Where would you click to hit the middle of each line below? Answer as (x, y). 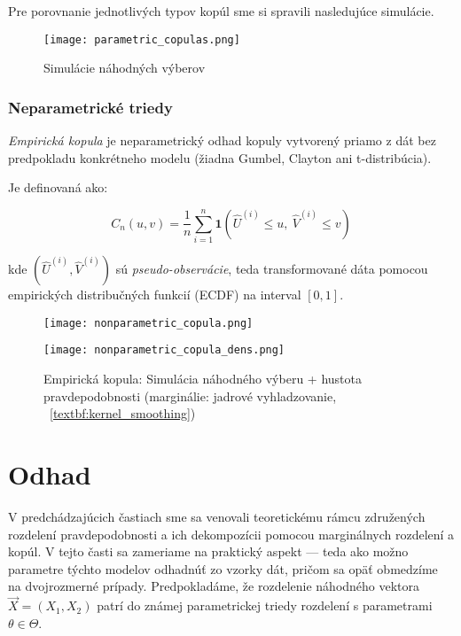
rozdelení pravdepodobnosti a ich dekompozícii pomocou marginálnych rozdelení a (231, 534)
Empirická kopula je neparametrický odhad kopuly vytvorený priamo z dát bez (222, 140)
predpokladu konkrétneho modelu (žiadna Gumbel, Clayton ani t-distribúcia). (220, 157)
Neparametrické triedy (90, 107)
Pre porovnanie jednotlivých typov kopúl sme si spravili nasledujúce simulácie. (221, 11)
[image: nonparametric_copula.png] (148, 323)
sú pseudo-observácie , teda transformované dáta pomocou (272, 269)
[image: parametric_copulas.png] (142, 39)
